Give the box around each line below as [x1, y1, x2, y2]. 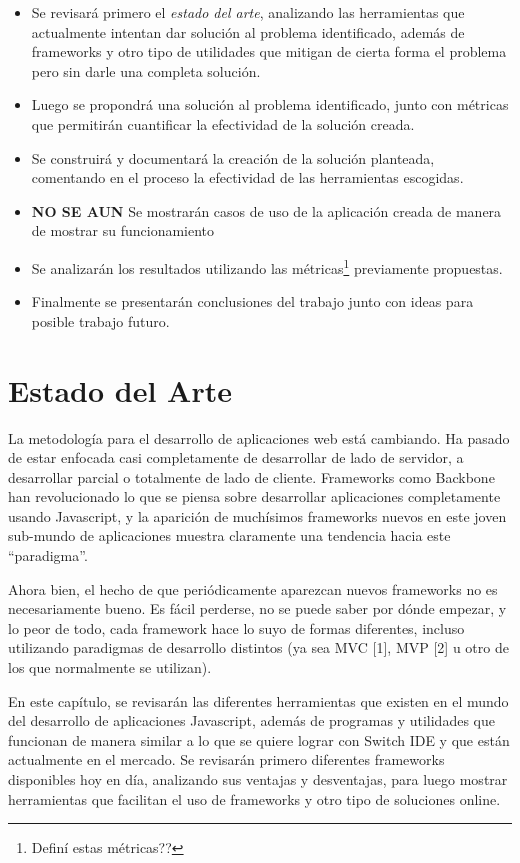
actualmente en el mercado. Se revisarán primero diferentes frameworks [8, 749, 445, 770]
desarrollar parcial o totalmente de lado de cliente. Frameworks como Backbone [8, 466, 495, 487]
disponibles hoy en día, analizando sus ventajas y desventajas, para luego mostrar [8, 769, 508, 789]
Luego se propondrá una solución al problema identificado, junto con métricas [31, 94, 509, 115]
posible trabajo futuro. [31, 310, 170, 331]
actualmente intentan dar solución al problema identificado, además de [31, 21, 465, 42]
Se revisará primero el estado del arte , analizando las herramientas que [31, 2, 465, 22]
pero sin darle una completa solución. [31, 60, 261, 81]
